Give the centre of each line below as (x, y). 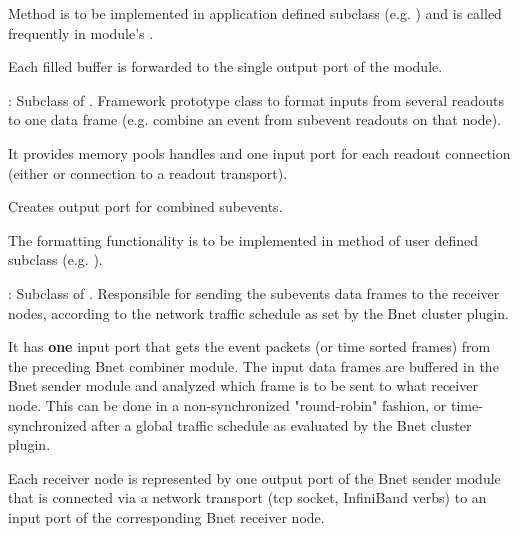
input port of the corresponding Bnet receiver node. (166, 516)
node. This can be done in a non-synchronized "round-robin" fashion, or (227, 404)
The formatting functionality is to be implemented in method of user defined (243, 239)
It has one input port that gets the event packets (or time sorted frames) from (249, 346)
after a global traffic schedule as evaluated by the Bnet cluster (281, 424)
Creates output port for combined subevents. (145, 206)
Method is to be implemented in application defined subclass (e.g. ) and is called (255, 13)
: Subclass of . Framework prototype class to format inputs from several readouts (256, 99)
